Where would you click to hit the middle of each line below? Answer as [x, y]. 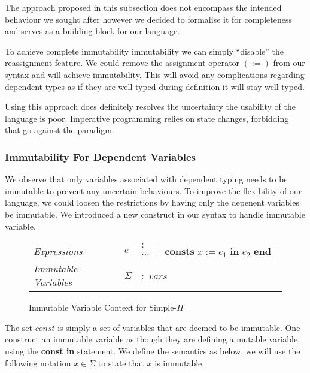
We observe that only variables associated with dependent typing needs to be [146, 179]
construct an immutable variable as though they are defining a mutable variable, [153, 339]
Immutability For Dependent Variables [100, 156]
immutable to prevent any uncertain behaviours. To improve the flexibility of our [154, 190]
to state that [121, 363]
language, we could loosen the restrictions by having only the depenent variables [152, 202]
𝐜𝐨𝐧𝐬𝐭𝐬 [180, 252]
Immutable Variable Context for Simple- [103, 307]
